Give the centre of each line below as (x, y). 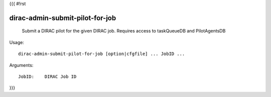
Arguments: (21, 65)
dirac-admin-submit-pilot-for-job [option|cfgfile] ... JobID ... (102, 54)
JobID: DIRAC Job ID (47, 76)
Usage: (17, 42)
